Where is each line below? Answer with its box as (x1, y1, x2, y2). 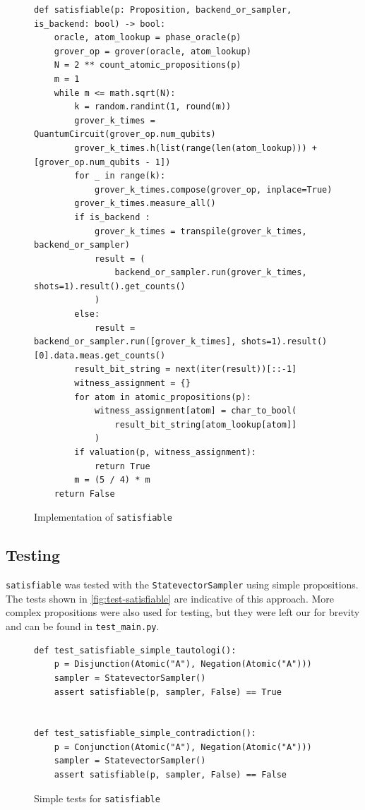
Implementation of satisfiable (34, 509, 172, 524)
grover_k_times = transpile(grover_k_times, (94, 226, 307, 236)
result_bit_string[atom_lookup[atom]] (114, 419, 297, 430)
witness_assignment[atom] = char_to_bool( (94, 406, 297, 416)
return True (94, 461, 150, 471)
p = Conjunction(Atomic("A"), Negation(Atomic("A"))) (54, 742, 312, 752)
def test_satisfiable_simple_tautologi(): (34, 645, 237, 655)
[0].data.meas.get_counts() (34, 350, 166, 361)
